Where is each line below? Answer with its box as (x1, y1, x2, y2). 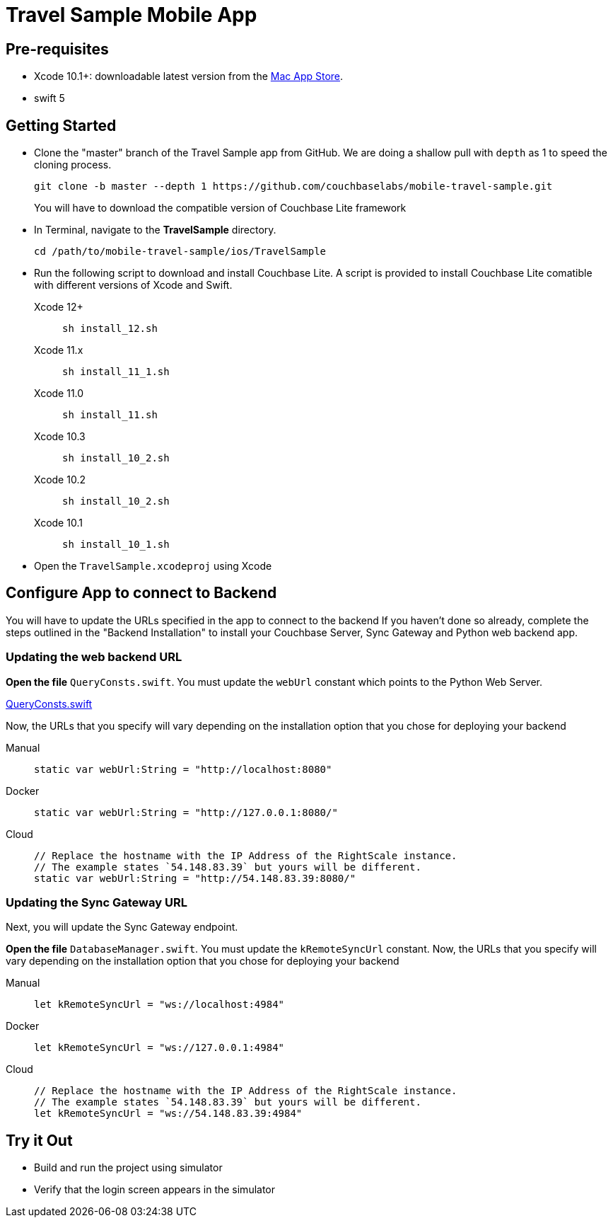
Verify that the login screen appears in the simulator (34, 1183, 276, 1196)
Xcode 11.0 (34, 387, 84, 400)
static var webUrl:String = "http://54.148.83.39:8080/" (34, 872, 356, 884)
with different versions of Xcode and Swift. (34, 279, 233, 292)
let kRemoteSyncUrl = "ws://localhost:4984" (34, 999, 285, 1011)
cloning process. (34, 159, 112, 171)
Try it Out (6, 1131, 73, 1149)
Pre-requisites (6, 40, 109, 58)
